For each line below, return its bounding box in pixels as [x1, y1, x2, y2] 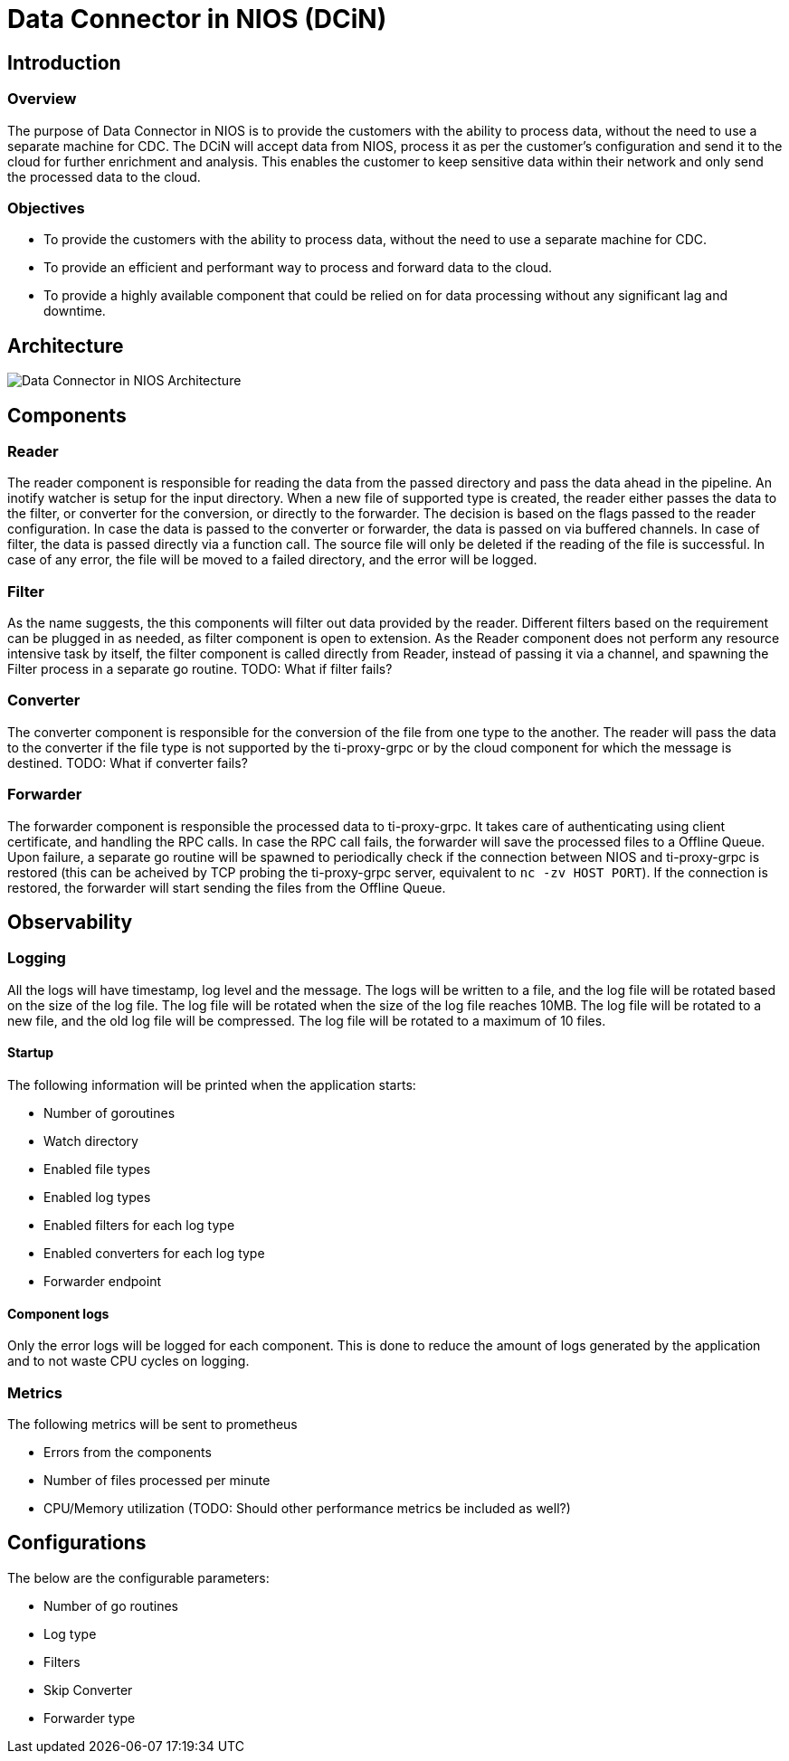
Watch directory [43, 1133, 138, 1150]
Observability [7, 911, 133, 934]
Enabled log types [43, 1189, 151, 1206]
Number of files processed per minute [43, 1472, 271, 1489]
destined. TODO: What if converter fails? [7, 754, 248, 771]
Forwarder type [43, 1709, 136, 1726]
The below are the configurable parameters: [7, 1569, 270, 1586]
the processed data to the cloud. [7, 168, 201, 185]
